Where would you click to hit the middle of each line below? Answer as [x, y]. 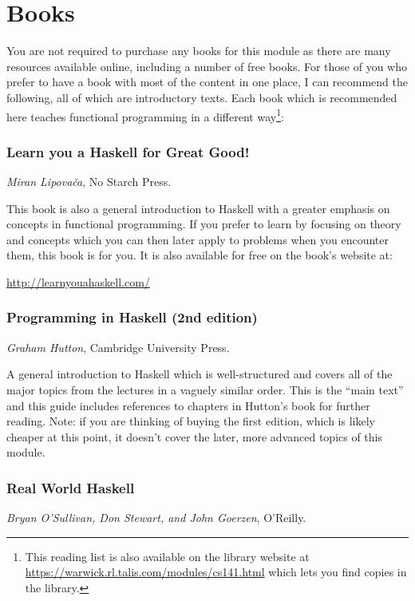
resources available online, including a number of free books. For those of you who [207, 66]
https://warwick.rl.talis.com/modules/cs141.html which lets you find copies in [216, 572]
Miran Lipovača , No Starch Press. [89, 181]
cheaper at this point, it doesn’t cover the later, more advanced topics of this [195, 436]
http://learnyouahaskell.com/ [78, 281]
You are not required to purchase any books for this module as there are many [199, 51]
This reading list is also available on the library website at [167, 556]
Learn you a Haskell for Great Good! [128, 151]
